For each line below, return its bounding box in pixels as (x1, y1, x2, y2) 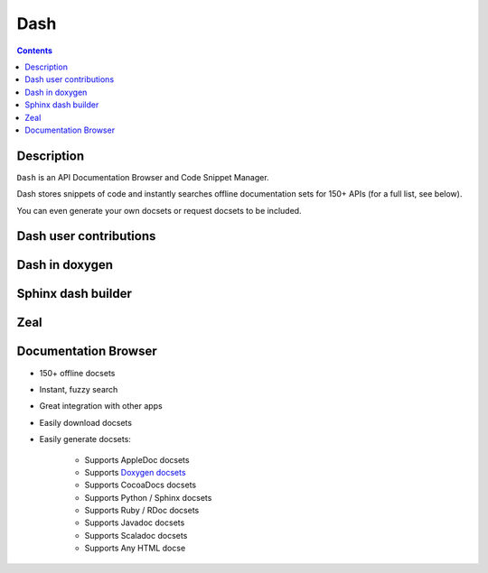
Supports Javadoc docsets (84, 517, 185, 528)
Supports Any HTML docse (84, 542, 186, 554)
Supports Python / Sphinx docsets (84, 492, 212, 503)
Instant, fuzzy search (39, 384, 118, 394)
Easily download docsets (39, 417, 133, 428)
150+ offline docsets (39, 367, 116, 378)
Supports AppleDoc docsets (84, 454, 190, 465)
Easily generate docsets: (39, 434, 131, 445)
